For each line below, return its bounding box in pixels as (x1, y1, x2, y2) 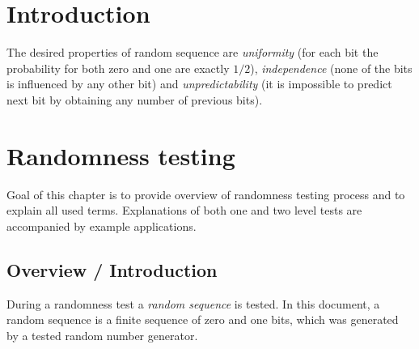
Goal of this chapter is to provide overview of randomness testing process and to (6, 185, 405, 202)
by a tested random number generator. (6, 326, 198, 343)
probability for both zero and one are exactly (6, 59, 230, 76)
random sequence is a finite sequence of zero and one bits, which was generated (6, 311, 399, 328)
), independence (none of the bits (250, 59, 413, 76)
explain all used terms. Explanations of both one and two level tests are (6, 202, 362, 219)
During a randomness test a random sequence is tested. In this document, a (6, 295, 380, 312)
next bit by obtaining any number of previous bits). (6, 91, 263, 108)
